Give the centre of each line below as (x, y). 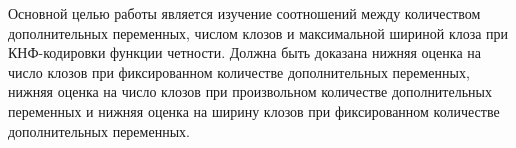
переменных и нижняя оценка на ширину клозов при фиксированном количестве (254, 110)
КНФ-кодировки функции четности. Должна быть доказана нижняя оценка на (244, 52)
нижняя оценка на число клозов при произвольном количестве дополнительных (250, 91)
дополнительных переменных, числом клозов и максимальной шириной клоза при (258, 32)
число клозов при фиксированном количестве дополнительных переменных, (239, 71)
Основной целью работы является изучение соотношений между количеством (244, 13)
